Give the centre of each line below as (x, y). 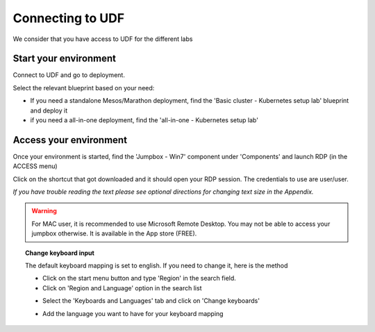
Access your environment (70, 140)
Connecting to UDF (69, 18)
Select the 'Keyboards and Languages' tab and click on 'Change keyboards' (151, 301)
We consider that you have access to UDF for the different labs (103, 39)
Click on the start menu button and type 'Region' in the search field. (139, 279)
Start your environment (65, 59)
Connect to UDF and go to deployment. (69, 75)
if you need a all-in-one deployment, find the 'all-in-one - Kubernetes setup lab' (144, 120)
